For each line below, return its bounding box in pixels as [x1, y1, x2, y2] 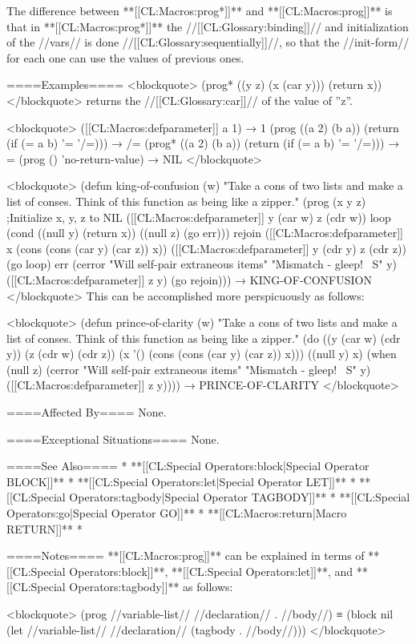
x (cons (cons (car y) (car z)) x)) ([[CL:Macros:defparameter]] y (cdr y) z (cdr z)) [6, 239, 406, 256]
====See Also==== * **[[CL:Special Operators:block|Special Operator [6, 457, 370, 474]
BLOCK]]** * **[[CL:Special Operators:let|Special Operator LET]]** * [6, 473, 356, 489]
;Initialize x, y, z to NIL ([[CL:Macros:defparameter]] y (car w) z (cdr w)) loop [6, 208, 391, 225]
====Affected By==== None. [6, 404, 167, 421]
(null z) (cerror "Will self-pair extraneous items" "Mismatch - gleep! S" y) [6, 360, 371, 377]
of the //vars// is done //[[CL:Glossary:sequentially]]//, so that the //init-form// [6, 34, 410, 50]
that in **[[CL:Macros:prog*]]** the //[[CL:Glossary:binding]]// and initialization [6, 18, 409, 34]
